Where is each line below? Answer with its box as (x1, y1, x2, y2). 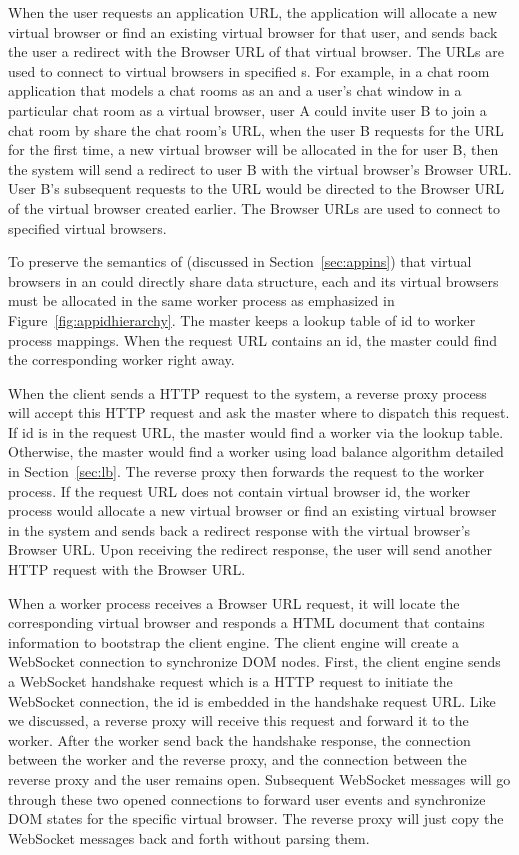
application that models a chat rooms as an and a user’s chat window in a (8, 80, 462, 101)
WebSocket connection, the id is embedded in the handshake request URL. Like (8, 690, 496, 711)
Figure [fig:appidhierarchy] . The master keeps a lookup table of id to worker (8, 309, 476, 330)
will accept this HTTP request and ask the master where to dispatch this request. (8, 402, 510, 423)
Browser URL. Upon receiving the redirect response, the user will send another (8, 539, 492, 560)
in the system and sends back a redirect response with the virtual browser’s (8, 519, 471, 540)
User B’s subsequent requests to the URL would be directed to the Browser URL (8, 178, 505, 199)
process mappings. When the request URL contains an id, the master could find (8, 329, 498, 350)
